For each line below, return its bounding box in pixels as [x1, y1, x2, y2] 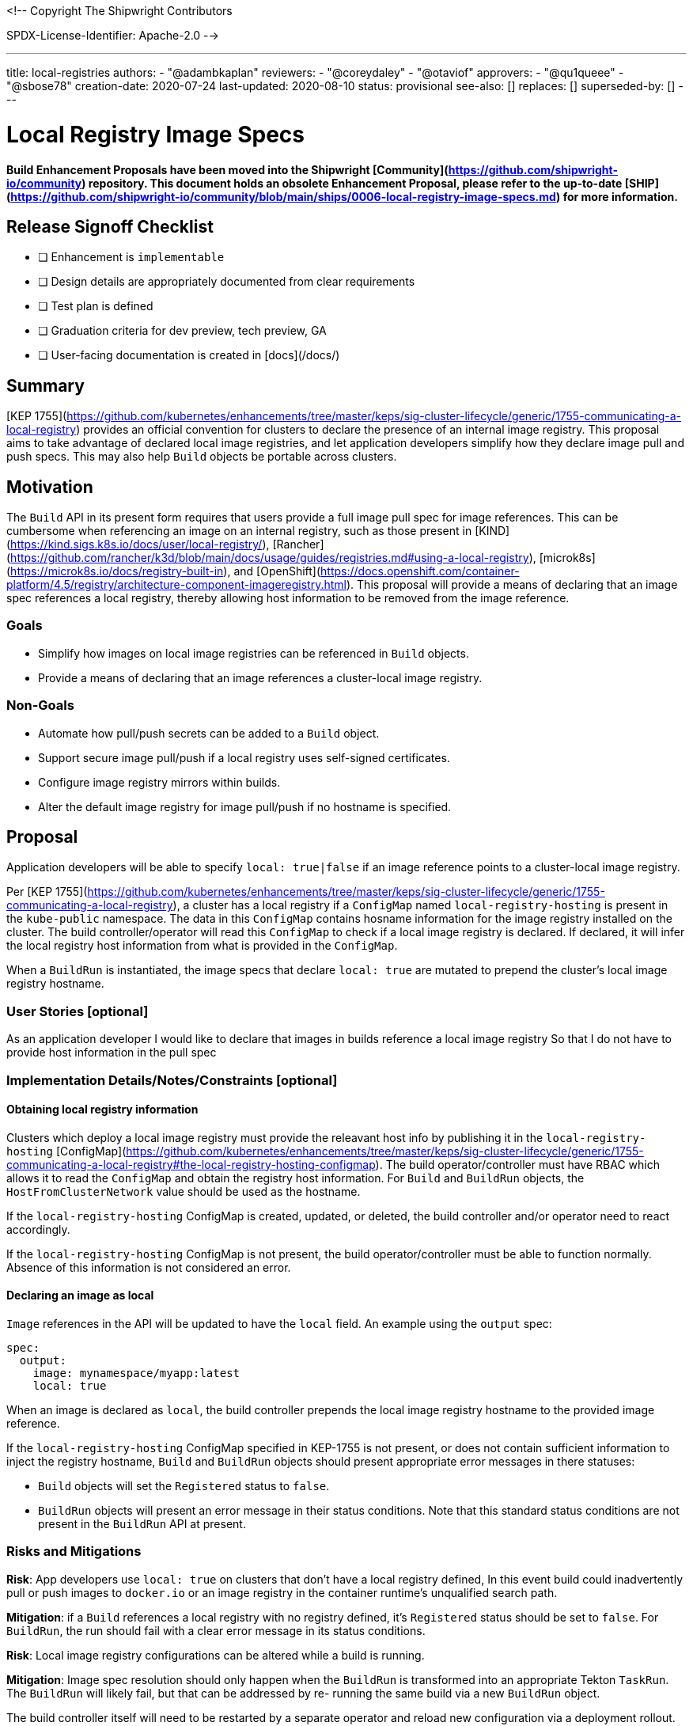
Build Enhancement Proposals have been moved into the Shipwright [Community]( [6, 162, 449, 176]
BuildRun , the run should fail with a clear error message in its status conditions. [6, 1623, 426, 1637]
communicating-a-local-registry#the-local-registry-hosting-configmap [6, 1157, 376, 1171]
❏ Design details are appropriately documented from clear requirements [38, 275, 415, 289]
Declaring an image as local [6, 1288, 154, 1303]
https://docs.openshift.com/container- [320, 564, 520, 578]
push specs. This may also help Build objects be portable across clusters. [6, 450, 397, 464]
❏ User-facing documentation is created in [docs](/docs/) [38, 348, 340, 362]
